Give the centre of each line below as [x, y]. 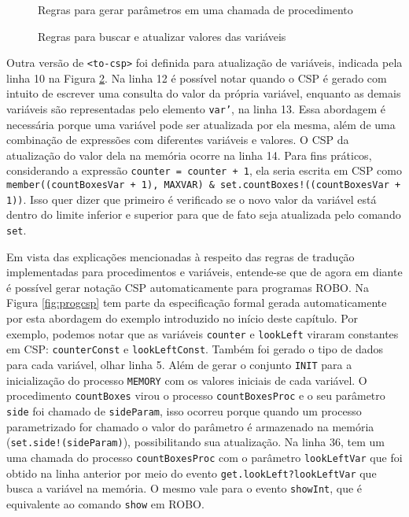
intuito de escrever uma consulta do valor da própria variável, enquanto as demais [204, 93]
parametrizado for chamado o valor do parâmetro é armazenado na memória [190, 426]
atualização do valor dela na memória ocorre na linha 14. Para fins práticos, [189, 155]
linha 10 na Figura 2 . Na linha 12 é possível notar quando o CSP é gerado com [197, 78]
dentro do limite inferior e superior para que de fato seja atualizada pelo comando [204, 214]
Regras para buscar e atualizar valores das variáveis [162, 36]
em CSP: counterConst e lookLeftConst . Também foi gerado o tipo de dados [195, 349]
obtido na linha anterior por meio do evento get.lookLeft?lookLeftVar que [192, 473]
